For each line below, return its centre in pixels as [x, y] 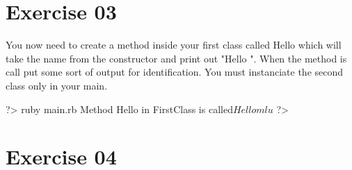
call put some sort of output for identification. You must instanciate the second [175, 72]
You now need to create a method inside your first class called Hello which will [174, 45]
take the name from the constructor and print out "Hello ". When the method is [176, 58]
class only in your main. [57, 85]
